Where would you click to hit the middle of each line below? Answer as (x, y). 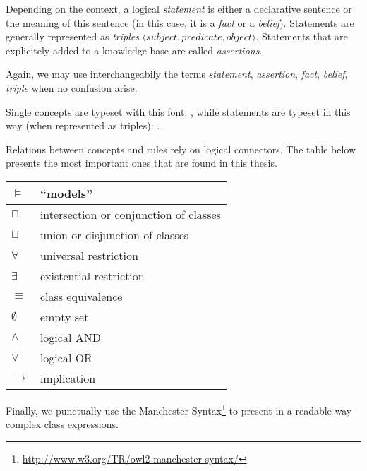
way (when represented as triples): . (83, 125)
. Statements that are (302, 36)
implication (68, 378)
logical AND (70, 337)
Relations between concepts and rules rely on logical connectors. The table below (181, 149)
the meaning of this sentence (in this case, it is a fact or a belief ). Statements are (180, 22)
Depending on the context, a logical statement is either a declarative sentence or (179, 8)
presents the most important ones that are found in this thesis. (142, 163)
